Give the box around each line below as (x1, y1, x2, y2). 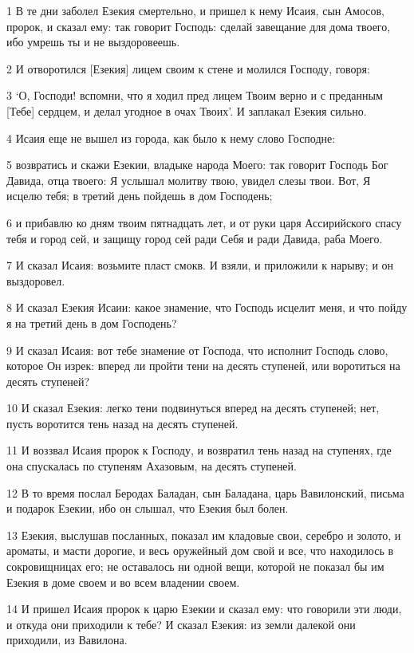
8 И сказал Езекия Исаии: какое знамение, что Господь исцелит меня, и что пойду (6, 299, 408, 316)
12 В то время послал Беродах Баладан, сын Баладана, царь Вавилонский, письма (6, 484, 404, 501)
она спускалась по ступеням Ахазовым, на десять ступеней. (6, 458, 297, 474)
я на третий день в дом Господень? (6, 314, 177, 331)
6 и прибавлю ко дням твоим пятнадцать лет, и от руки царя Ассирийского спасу (6, 214, 402, 230)
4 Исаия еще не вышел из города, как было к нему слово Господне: (6, 129, 336, 146)
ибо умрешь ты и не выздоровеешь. (6, 33, 180, 50)
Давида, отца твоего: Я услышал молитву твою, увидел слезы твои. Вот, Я (6, 171, 371, 188)
